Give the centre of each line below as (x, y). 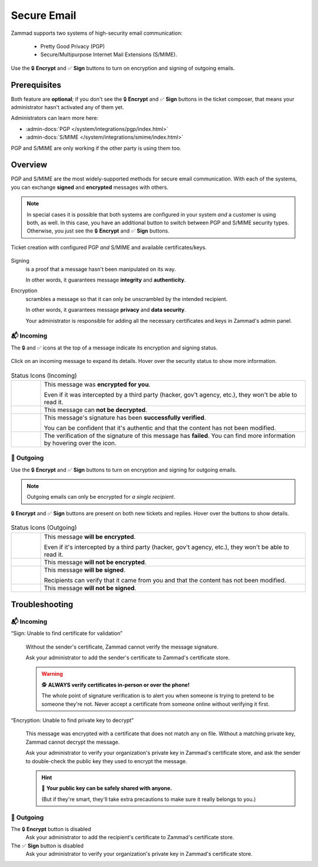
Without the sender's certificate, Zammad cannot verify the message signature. (122, 647)
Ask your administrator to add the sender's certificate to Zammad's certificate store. (127, 657)
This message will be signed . (85, 570)
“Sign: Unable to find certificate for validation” (67, 633)
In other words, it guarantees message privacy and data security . (106, 310)
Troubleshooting (42, 604)
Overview (29, 165)
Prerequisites (36, 85)
